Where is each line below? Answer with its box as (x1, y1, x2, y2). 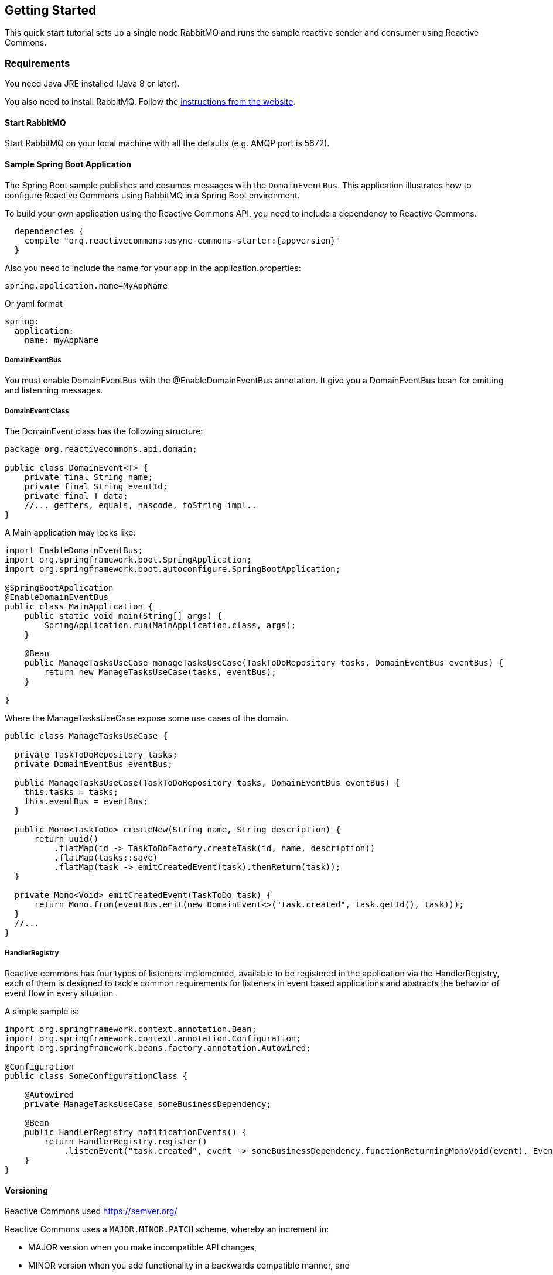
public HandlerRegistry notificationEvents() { (24, 1127, 247, 1137)
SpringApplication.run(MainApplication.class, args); (44, 621, 296, 630)
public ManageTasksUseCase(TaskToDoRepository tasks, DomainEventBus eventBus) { (14, 778, 400, 788)
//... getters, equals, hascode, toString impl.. (24, 501, 257, 510)
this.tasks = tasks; (24, 787, 118, 797)
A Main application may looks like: (5, 527, 136, 538)
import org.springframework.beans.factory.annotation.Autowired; (5, 1043, 311, 1053)
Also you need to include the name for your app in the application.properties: (5, 262, 301, 273)
